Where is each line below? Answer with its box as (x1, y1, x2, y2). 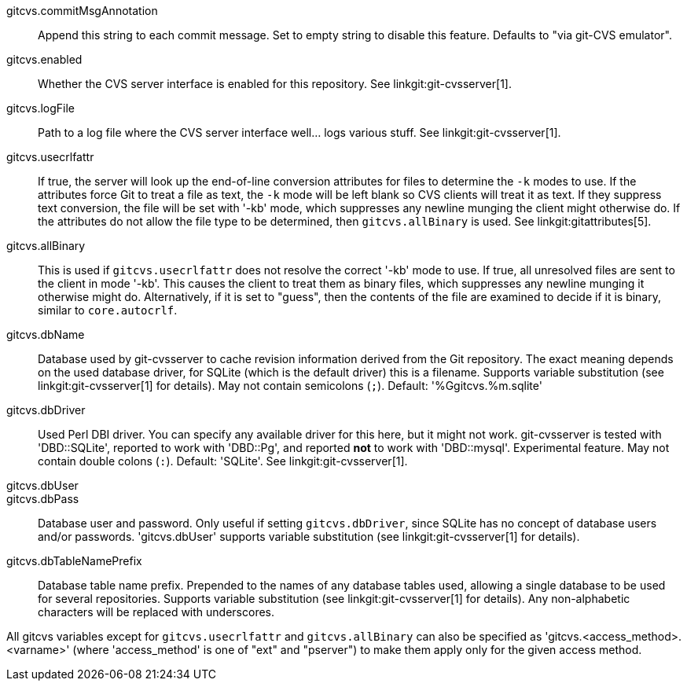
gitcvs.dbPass (6, 492, 79, 505)
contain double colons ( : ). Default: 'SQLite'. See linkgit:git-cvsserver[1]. (38, 454, 408, 468)
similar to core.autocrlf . (38, 303, 178, 317)
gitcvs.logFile (6, 101, 75, 115)
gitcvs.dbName (6, 328, 85, 341)
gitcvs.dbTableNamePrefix (6, 554, 142, 568)
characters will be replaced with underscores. (38, 605, 275, 619)
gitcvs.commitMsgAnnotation (6, 4, 158, 17)
